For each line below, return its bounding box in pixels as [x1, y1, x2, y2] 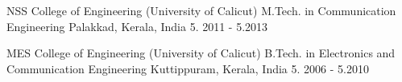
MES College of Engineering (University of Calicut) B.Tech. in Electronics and [6, 45, 396, 61]
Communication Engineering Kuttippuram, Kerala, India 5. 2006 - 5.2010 [6, 60, 369, 76]
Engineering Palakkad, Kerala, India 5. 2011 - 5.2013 [6, 18, 268, 34]
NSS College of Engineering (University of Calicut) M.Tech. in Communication [6, 2, 396, 18]
